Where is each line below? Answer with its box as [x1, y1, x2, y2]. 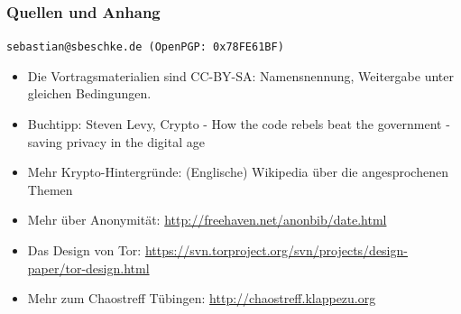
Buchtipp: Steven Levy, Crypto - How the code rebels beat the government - [27, 115, 450, 134]
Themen [27, 180, 73, 199]
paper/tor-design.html [27, 258, 150, 277]
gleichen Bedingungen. [27, 84, 152, 103]
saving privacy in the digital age [27, 132, 205, 151]
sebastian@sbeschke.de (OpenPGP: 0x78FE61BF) [6, 41, 284, 54]
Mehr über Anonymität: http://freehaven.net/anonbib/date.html [27, 210, 387, 229]
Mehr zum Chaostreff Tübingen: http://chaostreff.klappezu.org [27, 289, 376, 308]
